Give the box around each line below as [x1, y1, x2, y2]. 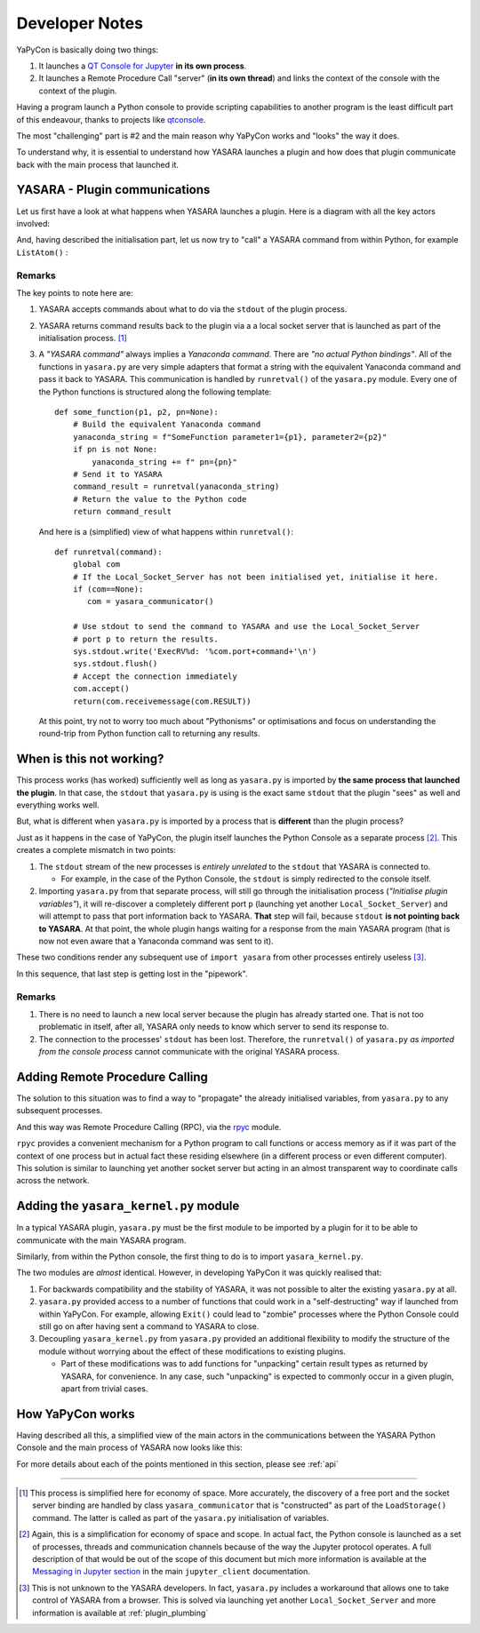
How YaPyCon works [16, 1406, 135, 1422]
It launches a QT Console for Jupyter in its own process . [38, 60, 247, 71]
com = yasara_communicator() [87, 596, 214, 607]
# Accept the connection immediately [72, 671, 237, 681]
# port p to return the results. [72, 633, 220, 644]
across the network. [16, 1175, 90, 1186]
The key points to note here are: [16, 287, 133, 298]
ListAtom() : [16, 247, 68, 258]
